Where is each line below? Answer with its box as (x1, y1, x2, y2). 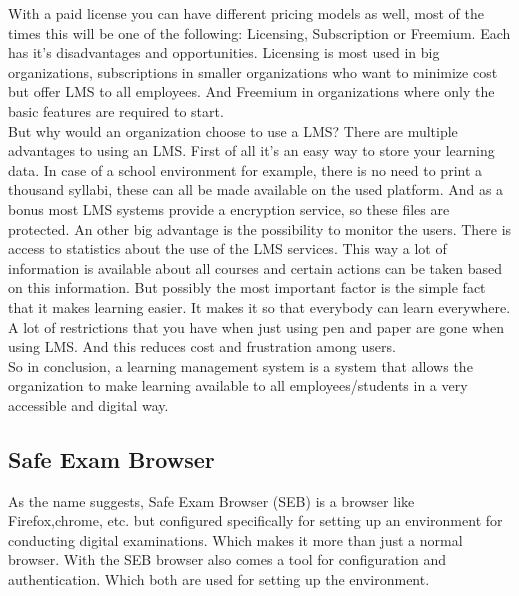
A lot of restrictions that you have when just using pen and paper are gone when (8, 316, 504, 337)
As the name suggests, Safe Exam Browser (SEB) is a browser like (8, 490, 415, 511)
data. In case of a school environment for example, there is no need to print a (8, 159, 483, 180)
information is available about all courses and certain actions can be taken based (8, 257, 503, 278)
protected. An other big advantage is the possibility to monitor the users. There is (8, 218, 512, 239)
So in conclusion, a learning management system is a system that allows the (8, 355, 473, 376)
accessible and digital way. (8, 394, 169, 415)
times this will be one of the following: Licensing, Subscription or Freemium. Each (8, 22, 511, 43)
